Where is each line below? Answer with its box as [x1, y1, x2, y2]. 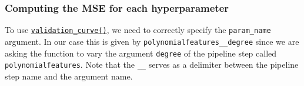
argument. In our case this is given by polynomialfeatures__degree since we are [5, 35, 299, 47]
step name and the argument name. [5, 70, 133, 82]
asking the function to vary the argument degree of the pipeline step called [5, 47, 277, 59]
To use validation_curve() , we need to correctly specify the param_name [5, 24, 271, 36]
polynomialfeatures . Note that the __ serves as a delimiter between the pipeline [5, 58, 299, 71]
